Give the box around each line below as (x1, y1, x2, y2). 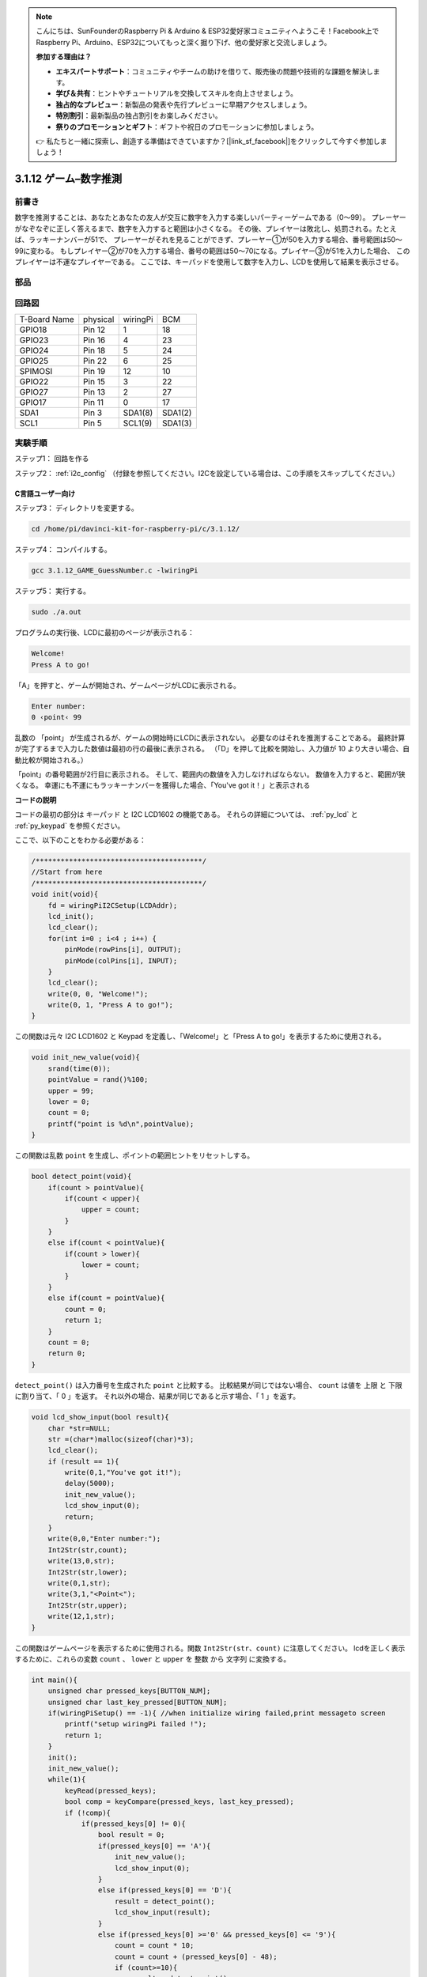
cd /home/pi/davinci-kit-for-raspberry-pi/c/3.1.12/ (31, 524, 240, 534)
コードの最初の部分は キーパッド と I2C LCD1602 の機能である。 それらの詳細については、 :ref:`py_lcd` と (14, 810, 359, 819)
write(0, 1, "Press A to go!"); (47, 1000, 174, 1010)
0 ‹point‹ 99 (31, 713, 82, 721)
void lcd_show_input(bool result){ (31, 1412, 169, 1422)
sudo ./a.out (31, 607, 82, 617)
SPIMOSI (19, 365, 53, 376)
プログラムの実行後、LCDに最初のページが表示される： (14, 628, 195, 637)
